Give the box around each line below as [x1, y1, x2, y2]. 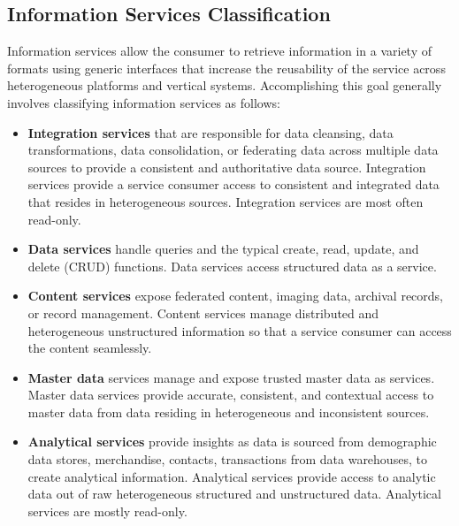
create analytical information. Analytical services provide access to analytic [27, 467, 436, 485]
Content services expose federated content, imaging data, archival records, [27, 286, 443, 305]
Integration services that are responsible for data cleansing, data [27, 123, 394, 141]
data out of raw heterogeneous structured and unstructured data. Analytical [27, 484, 441, 503]
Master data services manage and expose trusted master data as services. [27, 368, 435, 386]
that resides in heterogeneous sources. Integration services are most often [27, 192, 424, 210]
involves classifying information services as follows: [7, 93, 280, 111]
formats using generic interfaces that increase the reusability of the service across [7, 58, 446, 77]
